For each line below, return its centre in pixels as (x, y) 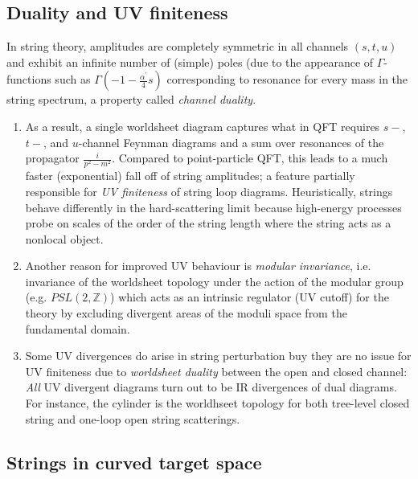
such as (73, 79)
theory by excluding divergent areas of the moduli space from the (186, 313)
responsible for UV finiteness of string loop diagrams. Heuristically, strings (209, 191)
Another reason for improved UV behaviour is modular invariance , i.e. (198, 266)
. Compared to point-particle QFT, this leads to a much (250, 158)
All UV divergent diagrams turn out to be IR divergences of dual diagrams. (211, 387)
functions (29, 79)
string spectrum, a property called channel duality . (131, 99)
